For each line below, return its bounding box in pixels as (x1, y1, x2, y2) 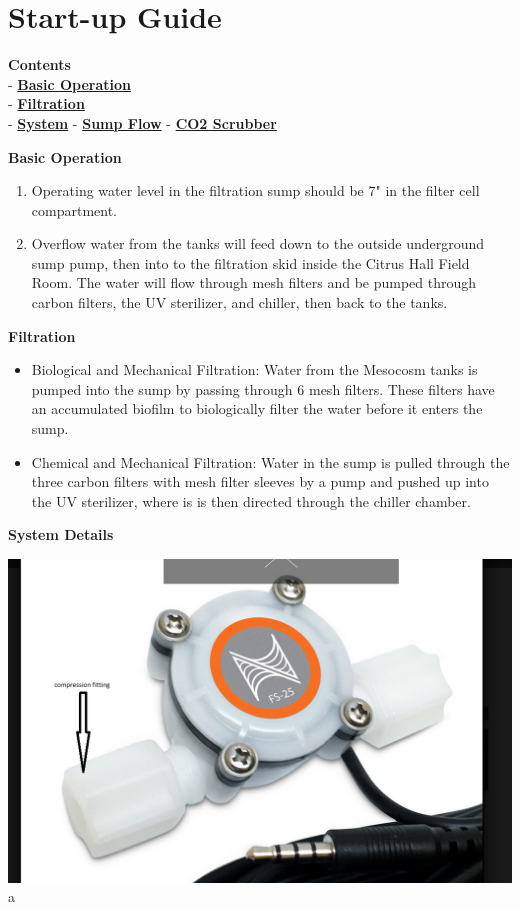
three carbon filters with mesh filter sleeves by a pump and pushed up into (31, 471, 489, 492)
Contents (8, 54, 71, 75)
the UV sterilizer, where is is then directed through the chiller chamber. (31, 490, 471, 511)
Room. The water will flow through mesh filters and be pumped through (31, 272, 477, 293)
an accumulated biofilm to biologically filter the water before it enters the (31, 398, 483, 419)
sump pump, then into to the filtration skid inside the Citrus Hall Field (31, 252, 470, 273)
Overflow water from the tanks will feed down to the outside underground (31, 233, 485, 254)
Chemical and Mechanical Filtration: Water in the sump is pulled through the (31, 451, 510, 472)
